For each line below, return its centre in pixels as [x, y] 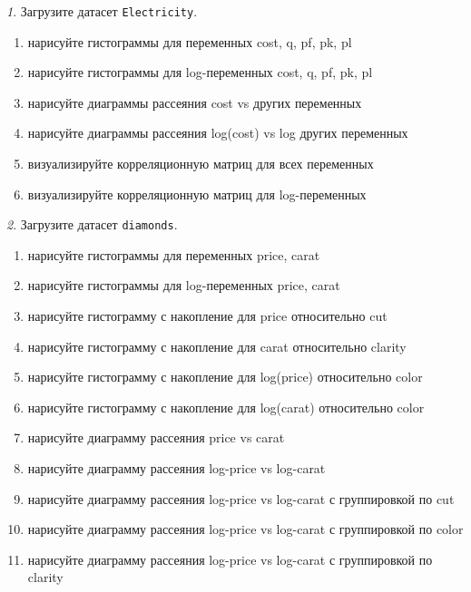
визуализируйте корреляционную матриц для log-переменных [197, 194]
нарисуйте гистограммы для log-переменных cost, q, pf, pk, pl [200, 72]
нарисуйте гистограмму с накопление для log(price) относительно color [225, 377]
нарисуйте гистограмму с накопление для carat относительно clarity [217, 346]
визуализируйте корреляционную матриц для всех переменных [201, 164]
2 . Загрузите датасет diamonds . [92, 224]
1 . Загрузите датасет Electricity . [102, 11]
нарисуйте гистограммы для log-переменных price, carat [184, 285]
